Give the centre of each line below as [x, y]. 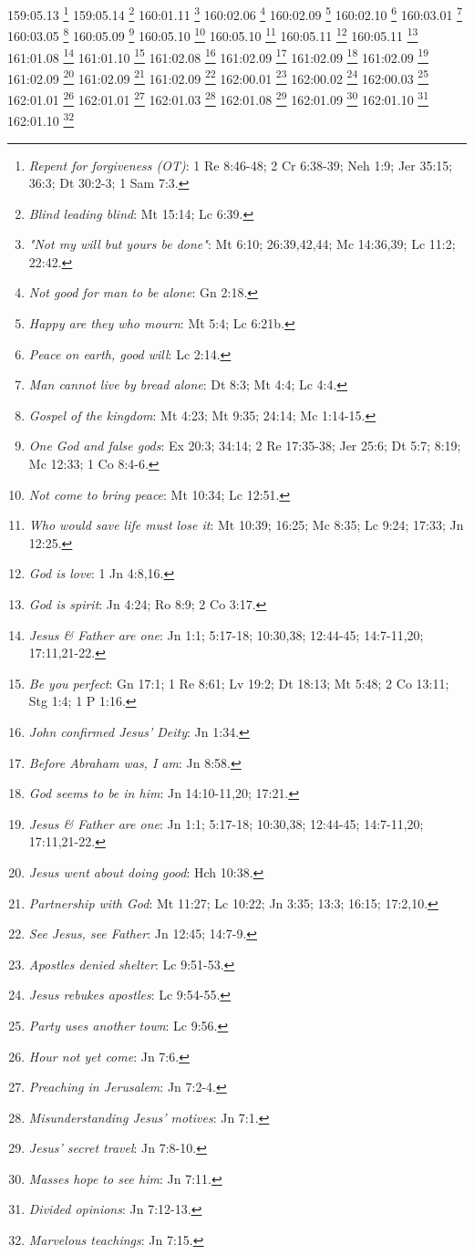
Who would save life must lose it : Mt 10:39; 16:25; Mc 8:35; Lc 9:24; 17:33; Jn [246, 525]
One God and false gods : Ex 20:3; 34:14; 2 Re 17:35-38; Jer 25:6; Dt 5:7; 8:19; [245, 446]
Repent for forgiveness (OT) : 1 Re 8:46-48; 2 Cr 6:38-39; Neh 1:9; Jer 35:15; [241, 165]
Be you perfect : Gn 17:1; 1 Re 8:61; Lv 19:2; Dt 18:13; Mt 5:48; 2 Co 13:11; [239, 683]
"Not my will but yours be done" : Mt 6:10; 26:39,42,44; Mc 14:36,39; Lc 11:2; [242, 244]
